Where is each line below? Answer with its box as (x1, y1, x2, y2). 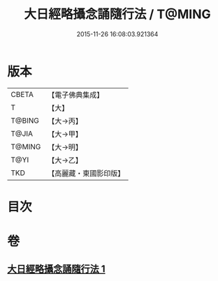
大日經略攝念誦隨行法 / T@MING (24, 6, 211, 22)
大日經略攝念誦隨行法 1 (7, 263, 106, 275)
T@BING (10, 116, 40, 126)
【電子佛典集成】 (48, 90, 104, 100)
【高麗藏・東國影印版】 (48, 168, 125, 178)
